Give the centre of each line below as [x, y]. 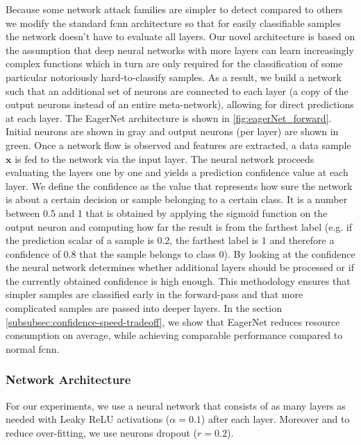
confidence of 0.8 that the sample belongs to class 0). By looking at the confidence [180, 253]
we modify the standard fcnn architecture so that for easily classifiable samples [173, 23]
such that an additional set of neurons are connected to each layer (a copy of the [177, 90]
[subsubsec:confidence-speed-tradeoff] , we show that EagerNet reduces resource [173, 321]
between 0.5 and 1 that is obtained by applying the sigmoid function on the [167, 212]
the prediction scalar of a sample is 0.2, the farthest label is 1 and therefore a [170, 240]
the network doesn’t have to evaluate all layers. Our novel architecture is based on [180, 36]
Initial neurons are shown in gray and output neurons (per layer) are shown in [172, 131]
